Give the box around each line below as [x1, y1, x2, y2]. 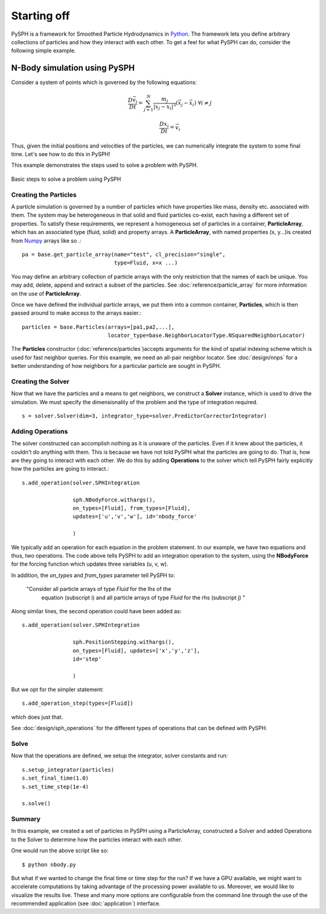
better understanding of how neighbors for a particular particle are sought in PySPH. [11, 362, 222, 370]
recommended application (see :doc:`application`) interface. [11, 900, 161, 907]
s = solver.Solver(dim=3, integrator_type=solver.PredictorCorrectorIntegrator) [22, 413, 267, 420]
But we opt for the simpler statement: [11, 686, 104, 693]
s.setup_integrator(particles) [22, 766, 115, 773]
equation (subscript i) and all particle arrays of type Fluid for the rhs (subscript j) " [41, 593, 246, 601]
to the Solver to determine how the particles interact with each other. [11, 835, 182, 843]
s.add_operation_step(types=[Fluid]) [22, 700, 134, 707]
